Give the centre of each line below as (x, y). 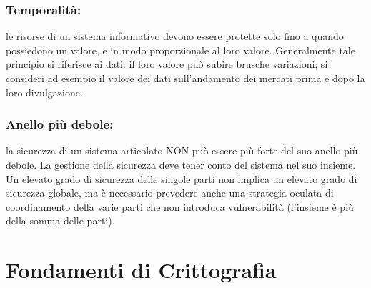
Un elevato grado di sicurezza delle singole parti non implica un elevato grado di (182, 178)
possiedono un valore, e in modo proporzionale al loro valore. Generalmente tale (180, 50)
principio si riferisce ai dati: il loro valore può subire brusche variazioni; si (167, 64)
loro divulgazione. (44, 92)
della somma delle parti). (60, 220)
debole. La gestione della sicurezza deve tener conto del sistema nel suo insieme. (181, 164)
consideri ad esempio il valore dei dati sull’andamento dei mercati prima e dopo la (185, 78)
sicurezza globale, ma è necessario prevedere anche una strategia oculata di (170, 193)
